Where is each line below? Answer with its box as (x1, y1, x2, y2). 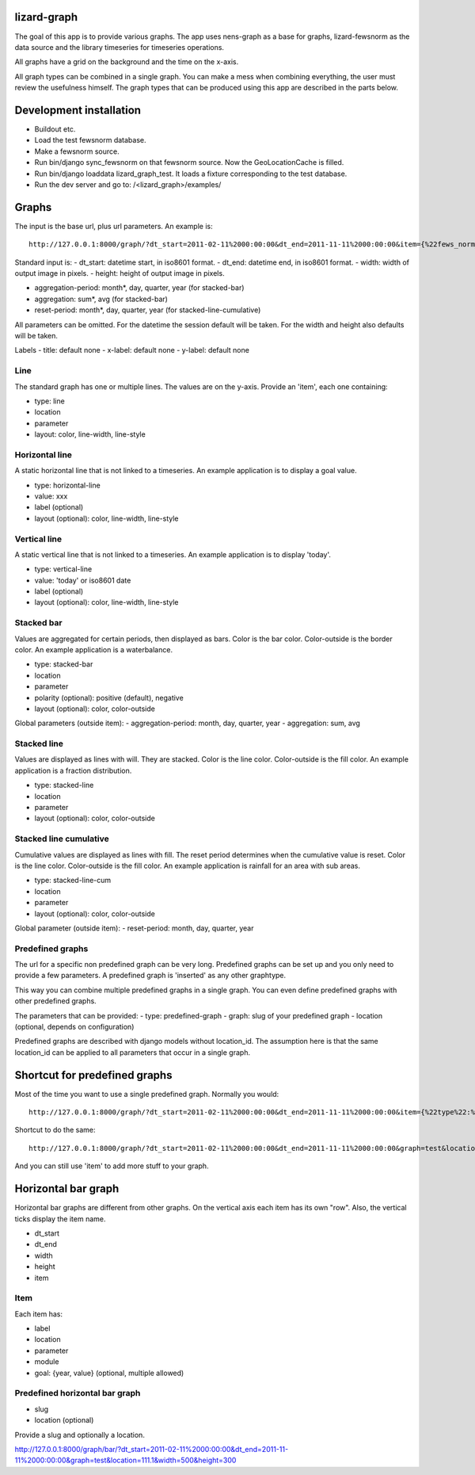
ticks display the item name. (14, 1213, 106, 1224)
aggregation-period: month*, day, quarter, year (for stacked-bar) (34, 283, 245, 292)
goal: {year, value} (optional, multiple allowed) (34, 1368, 184, 1378)
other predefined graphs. (14, 996, 97, 1006)
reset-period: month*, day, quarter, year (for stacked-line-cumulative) (34, 305, 261, 315)
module (34, 1357, 59, 1366)
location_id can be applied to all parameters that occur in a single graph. (14, 1047, 251, 1057)
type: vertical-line (34, 564, 93, 574)
